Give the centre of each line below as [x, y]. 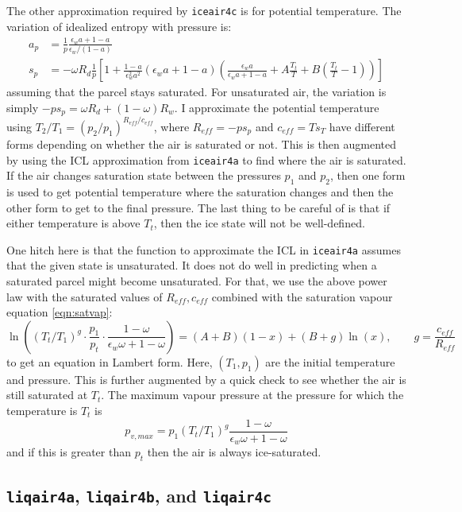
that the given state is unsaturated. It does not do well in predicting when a [192, 265]
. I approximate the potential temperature [277, 107]
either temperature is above [73, 223]
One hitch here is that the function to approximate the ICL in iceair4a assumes [204, 249]
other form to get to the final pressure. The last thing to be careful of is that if [198, 207]
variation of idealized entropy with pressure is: [119, 26]
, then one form [368, 175]
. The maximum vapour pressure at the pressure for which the [252, 395]
